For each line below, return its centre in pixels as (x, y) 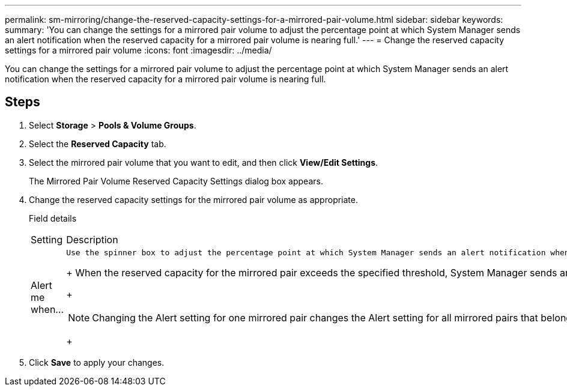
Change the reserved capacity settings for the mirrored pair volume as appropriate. (193, 199)
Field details (53, 218)
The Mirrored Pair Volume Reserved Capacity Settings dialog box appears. (176, 181)
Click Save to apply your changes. (97, 362)
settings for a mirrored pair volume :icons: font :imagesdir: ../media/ (138, 50)
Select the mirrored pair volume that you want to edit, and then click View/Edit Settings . (204, 162)
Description (92, 239)
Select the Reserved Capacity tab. (98, 144)
